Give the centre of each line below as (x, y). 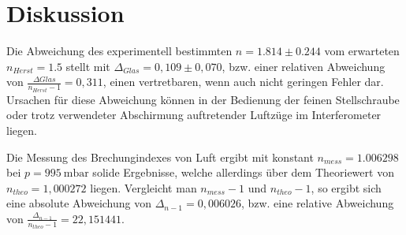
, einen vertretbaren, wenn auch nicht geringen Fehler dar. (243, 82)
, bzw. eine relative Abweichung (317, 203)
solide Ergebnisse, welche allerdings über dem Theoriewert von (243, 172)
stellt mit (88, 66)
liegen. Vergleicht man (143, 187)
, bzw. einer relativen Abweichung (304, 66)
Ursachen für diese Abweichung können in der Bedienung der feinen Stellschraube (203, 99)
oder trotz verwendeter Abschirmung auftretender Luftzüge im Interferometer (194, 115)
